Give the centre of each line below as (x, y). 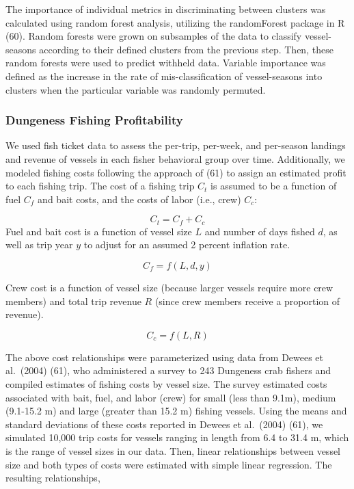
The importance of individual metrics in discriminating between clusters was (166, 9)
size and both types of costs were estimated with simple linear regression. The (169, 464)
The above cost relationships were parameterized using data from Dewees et (165, 357)
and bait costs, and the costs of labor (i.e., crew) (139, 199)
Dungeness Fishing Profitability (94, 120)
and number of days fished (260, 231)
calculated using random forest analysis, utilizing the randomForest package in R (175, 22)
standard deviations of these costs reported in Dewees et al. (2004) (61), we (164, 424)
